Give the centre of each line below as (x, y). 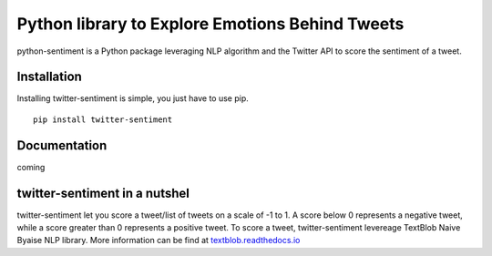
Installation (49, 77)
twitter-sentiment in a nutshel (103, 193)
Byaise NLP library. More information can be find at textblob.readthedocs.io (159, 241)
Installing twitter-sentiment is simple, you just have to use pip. (133, 98)
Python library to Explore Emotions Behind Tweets (210, 24)
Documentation (62, 145)
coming (31, 167)
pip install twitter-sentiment (103, 119)
